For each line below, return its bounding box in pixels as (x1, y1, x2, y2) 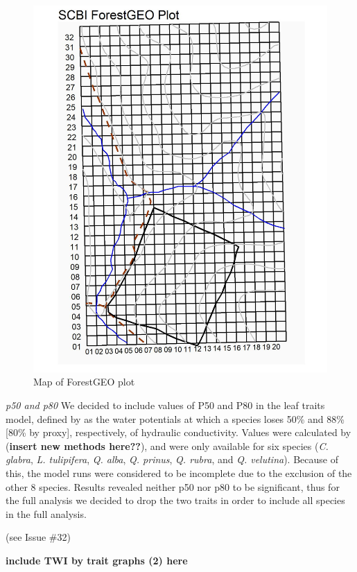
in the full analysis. (6, 506, 87, 521)
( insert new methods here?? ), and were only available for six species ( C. (6, 438, 329, 453)
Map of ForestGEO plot (33, 374, 135, 389)
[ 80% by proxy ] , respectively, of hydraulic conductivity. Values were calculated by (6, 425, 351, 440)
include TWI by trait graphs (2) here (6, 553, 188, 567)
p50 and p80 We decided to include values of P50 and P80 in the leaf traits (6, 398, 325, 413)
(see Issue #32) (6, 530, 71, 544)
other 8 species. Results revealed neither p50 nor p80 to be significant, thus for (6, 479, 340, 494)
